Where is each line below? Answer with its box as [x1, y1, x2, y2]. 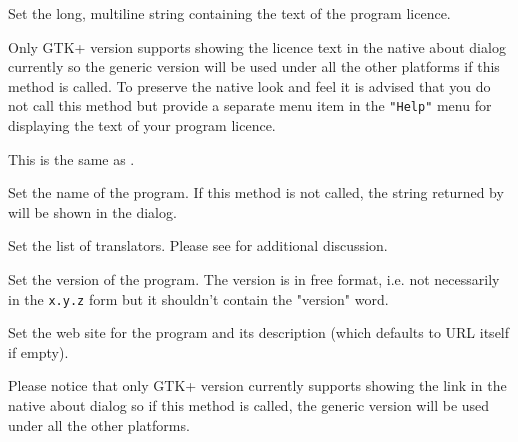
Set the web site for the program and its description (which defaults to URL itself [8, 322, 510, 343]
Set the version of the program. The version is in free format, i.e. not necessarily [8, 269, 500, 289]
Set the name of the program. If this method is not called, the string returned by [8, 182, 504, 203]
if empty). [8, 341, 69, 362]
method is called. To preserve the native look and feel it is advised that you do [8, 75, 491, 96]
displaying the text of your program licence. [8, 115, 276, 136]
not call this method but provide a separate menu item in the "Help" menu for [8, 95, 492, 116]
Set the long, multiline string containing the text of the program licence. [8, 3, 451, 23]
